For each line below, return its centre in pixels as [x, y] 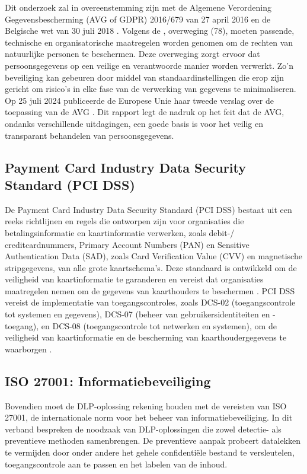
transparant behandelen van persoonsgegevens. [89, 135]
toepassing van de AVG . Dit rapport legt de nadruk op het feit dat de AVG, [145, 112]
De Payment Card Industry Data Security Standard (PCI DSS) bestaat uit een [148, 209]
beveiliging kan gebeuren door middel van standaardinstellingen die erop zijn [144, 77]
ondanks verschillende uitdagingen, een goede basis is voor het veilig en [134, 123]
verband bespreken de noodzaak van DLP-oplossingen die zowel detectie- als [143, 429]
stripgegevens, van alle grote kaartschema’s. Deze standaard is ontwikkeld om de [151, 267]
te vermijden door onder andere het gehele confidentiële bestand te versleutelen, [150, 452]
